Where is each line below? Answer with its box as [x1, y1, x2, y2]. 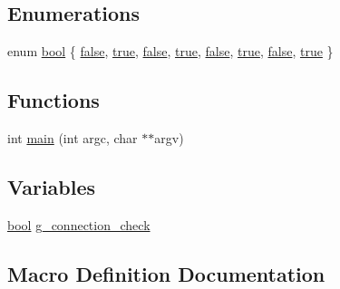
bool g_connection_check [7, 215, 151, 234]
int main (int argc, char [7, 129, 138, 147]
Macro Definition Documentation [7, 259, 325, 287]
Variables [7, 172, 96, 200]
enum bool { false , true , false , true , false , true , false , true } [7, 42, 334, 61]
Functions [7, 86, 100, 114]
